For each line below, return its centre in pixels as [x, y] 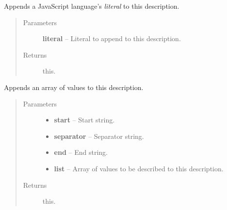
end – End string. [81, 152]
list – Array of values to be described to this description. [139, 168]
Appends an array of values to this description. [74, 87]
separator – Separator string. [99, 136]
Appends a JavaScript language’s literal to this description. [92, 6]
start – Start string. [84, 120]
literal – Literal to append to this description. [112, 38]
